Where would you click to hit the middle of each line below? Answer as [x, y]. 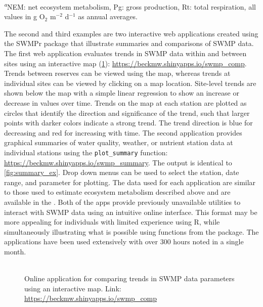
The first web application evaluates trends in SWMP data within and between [125, 53]
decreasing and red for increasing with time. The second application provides [123, 132]
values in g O [25, 16]
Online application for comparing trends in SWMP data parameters [129, 278]
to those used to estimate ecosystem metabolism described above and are [117, 192]
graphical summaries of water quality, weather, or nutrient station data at [119, 142]
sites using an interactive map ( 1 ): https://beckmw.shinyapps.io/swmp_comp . [125, 63]
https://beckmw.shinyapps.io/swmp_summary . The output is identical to [118, 162]
